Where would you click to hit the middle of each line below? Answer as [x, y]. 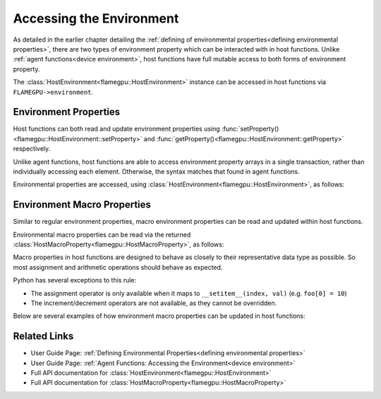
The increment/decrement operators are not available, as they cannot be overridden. [154, 303]
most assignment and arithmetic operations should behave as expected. [118, 267]
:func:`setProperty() [250, 129]
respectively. [32, 149]
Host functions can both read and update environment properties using [116, 129]
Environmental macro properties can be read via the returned [102, 234]
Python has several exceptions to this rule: [75, 280]
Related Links [43, 337]
